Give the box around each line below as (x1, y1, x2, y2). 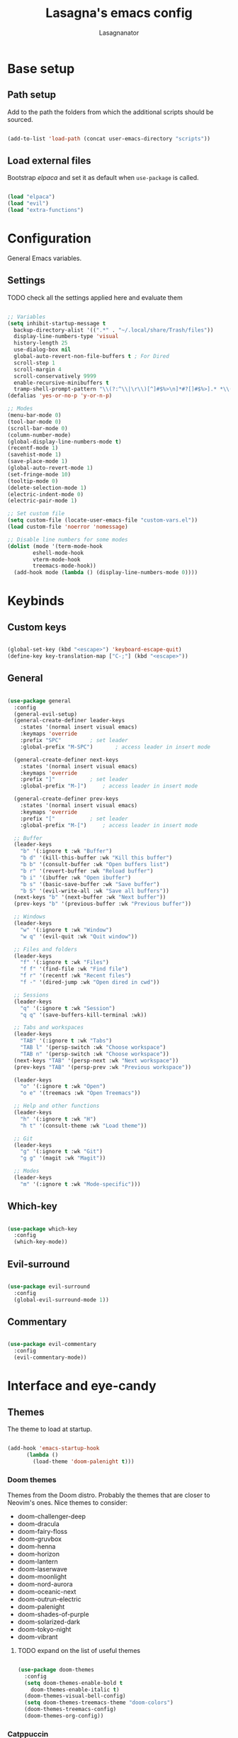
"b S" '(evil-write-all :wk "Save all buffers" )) (20, 887, 170, 895)
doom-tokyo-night (17, 1625, 72, 1633)
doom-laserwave (17, 1564, 67, 1573)
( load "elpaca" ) (7, 194, 55, 201)
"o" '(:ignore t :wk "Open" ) (20, 1083, 106, 1090)
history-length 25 (13, 340, 69, 347)
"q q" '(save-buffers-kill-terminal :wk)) (20, 1011, 147, 1019)
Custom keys (7, 621, 67, 633)
